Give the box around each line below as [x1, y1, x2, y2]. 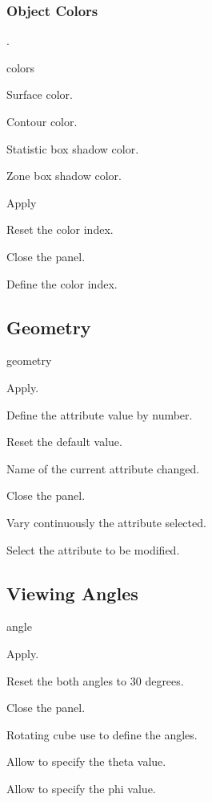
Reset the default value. [6, 433, 122, 450]
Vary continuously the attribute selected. [6, 514, 206, 530]
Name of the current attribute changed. [6, 460, 200, 477]
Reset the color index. [6, 221, 114, 238]
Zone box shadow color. [6, 167, 122, 184]
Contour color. [6, 113, 78, 129]
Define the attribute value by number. [6, 406, 193, 423]
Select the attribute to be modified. [6, 541, 180, 558]
